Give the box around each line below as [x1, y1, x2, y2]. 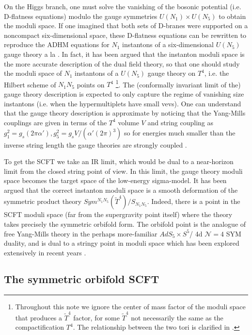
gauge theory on [147, 68, 196, 78]
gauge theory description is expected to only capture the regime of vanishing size [4, 89, 244, 99]
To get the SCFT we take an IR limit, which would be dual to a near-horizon [4, 156, 234, 166]
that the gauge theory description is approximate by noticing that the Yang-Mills [4, 108, 246, 118]
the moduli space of [4, 68, 62, 78]
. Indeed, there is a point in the [147, 196, 240, 206]
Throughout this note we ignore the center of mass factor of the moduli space [15, 301, 246, 311]
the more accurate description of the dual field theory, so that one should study [4, 58, 240, 68]
